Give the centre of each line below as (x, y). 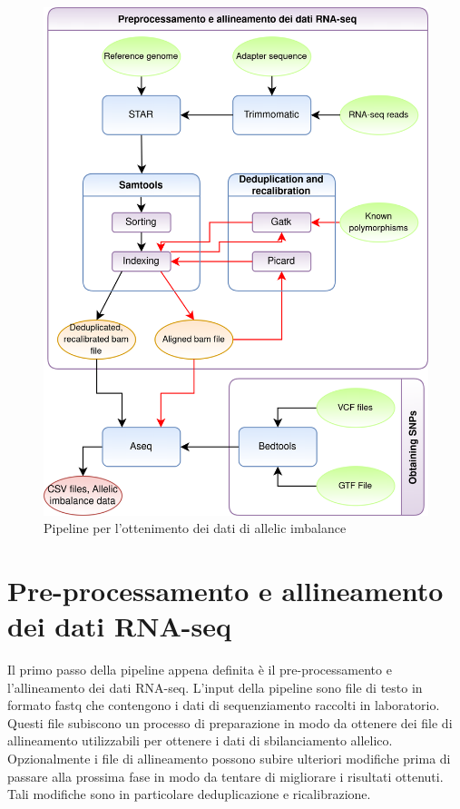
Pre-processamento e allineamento (225, 590)
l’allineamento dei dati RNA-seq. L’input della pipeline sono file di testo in (215, 687)
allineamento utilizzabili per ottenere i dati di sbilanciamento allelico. (200, 740)
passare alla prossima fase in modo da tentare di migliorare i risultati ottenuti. (225, 776)
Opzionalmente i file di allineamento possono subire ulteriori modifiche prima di (229, 758)
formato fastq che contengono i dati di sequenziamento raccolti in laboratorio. (224, 705)
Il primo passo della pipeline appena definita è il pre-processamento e (200, 669)
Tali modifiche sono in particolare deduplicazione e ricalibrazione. (189, 794)
